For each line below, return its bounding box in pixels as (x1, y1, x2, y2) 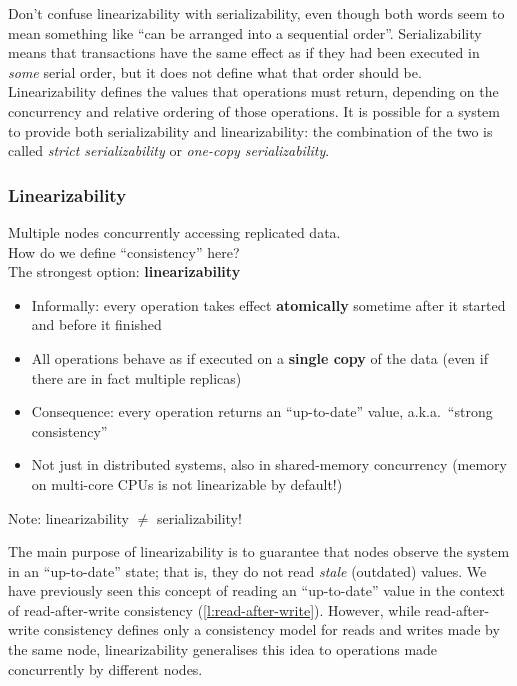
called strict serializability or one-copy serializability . (8, 140, 330, 161)
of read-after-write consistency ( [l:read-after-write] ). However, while (8, 599, 421, 620)
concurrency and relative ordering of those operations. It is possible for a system (8, 100, 500, 121)
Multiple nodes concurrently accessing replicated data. (8, 221, 341, 242)
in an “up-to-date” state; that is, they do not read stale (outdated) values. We (8, 560, 487, 581)
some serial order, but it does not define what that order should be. (8, 61, 422, 82)
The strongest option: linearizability (8, 261, 241, 282)
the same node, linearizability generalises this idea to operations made (8, 639, 438, 660)
